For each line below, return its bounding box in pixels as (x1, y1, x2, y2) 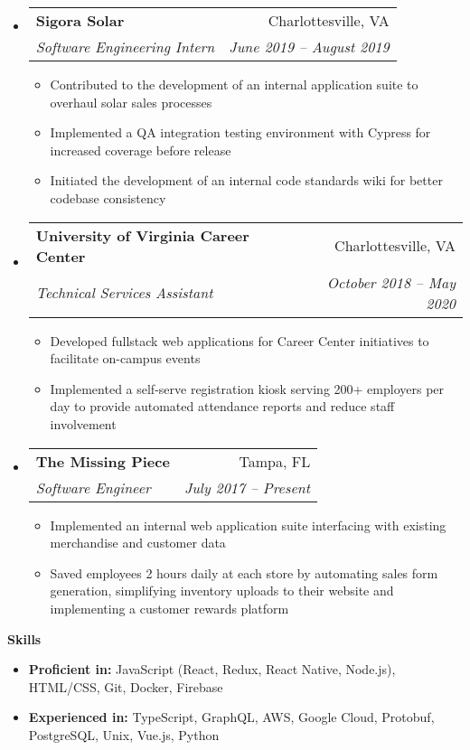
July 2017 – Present (183, 476, 311, 498)
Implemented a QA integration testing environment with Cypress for (50, 123, 431, 142)
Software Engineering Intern (35, 36, 215, 57)
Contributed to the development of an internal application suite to (50, 75, 418, 93)
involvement (50, 414, 117, 433)
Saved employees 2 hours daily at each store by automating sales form (50, 563, 438, 582)
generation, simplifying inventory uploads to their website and (50, 581, 394, 600)
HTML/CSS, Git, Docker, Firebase (28, 677, 223, 696)
